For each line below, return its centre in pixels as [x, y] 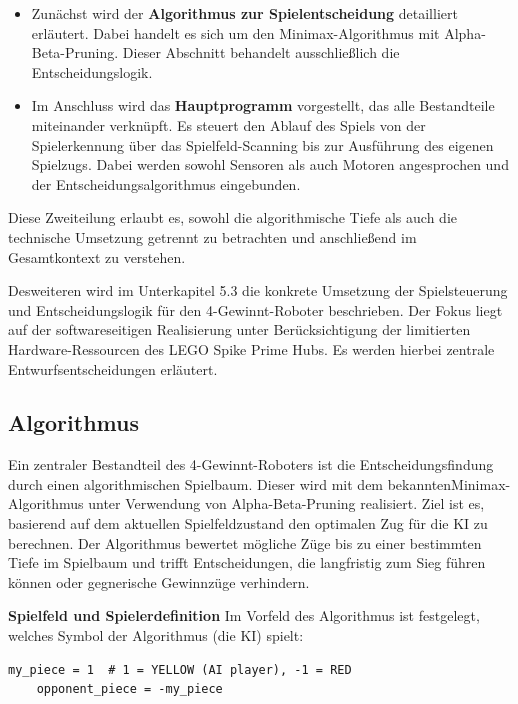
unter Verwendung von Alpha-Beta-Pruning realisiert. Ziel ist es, [286, 503]
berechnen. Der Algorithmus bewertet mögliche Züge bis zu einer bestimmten [245, 542]
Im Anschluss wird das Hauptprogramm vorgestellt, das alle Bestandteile [263, 105]
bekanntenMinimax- [449, 483]
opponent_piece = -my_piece [129, 689]
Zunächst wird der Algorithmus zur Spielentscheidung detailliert [244, 13]
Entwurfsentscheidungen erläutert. [113, 368]
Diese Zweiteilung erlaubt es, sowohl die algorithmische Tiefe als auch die [232, 217]
